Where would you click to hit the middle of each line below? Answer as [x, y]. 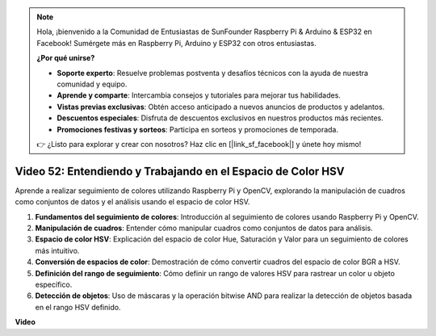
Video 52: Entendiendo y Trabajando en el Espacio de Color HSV [180, 171]
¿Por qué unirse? [66, 58]
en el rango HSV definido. [78, 307]
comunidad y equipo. [92, 84]
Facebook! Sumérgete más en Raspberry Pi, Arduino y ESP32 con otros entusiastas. [176, 43]
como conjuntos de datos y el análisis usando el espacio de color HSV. [132, 202]
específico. [54, 284]
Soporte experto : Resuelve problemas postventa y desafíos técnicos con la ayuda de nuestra [213, 73]
